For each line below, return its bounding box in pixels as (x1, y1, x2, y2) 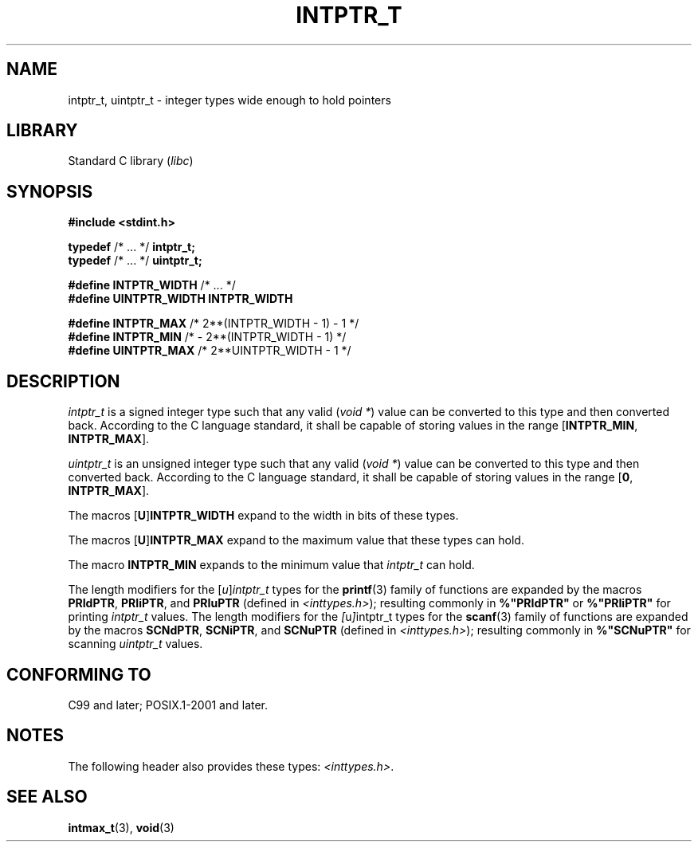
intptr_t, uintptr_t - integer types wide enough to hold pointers (68, 92, 391, 107)
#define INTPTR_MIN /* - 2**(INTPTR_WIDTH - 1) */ (68, 330, 347, 344)
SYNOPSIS (6, 181, 93, 202)
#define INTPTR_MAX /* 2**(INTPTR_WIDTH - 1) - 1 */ (68, 316, 359, 331)
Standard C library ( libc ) (68, 154, 194, 168)
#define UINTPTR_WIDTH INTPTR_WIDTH (68, 292, 293, 306)
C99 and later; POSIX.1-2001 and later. (68, 697, 269, 712)
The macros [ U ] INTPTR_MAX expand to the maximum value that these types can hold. (68, 533, 524, 548)
